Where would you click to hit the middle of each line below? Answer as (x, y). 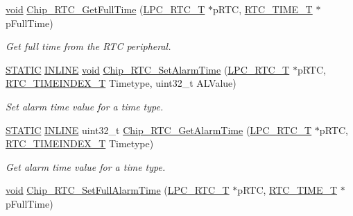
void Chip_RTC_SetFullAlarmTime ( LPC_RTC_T (118, 190)
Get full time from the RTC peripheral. (88, 46)
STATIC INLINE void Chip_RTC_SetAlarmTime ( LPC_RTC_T (148, 69)
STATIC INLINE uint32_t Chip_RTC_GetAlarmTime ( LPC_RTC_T (159, 130)
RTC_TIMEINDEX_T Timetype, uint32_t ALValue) (121, 83)
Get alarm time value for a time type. (86, 166)
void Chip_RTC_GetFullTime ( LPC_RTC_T (105, 9)
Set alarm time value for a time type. (85, 106)
